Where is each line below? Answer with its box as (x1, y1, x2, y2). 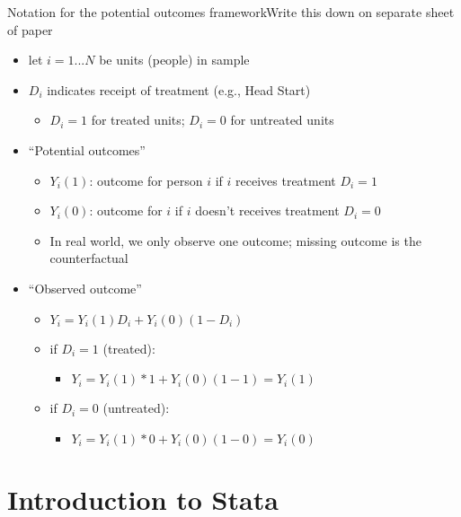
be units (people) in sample (99, 50, 250, 69)
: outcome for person (89, 171, 203, 189)
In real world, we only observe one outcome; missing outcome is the (49, 231, 421, 250)
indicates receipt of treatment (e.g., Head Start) (47, 80, 311, 99)
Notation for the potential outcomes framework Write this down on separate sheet (7, 3, 455, 21)
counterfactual (49, 249, 129, 267)
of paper (7, 20, 53, 39)
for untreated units (230, 110, 334, 129)
